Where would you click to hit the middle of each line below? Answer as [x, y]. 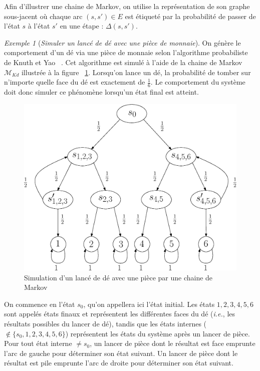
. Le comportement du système [198, 82]
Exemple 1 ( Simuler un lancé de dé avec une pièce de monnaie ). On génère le [122, 42]
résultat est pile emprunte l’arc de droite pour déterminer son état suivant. [119, 363]
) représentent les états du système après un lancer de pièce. [158, 333]
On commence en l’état [40, 304]
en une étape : [82, 26]
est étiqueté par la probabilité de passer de [190, 16]
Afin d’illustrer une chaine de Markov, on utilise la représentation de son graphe [127, 6]
